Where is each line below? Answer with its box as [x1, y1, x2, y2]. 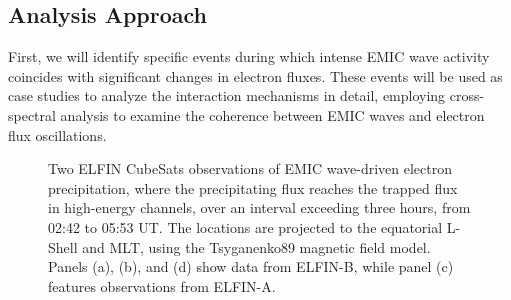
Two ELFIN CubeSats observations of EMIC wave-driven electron [48, 158, 452, 179]
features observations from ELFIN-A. [48, 275, 276, 296]
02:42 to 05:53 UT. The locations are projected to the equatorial [48, 216, 443, 237]
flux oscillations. [8, 124, 107, 145]
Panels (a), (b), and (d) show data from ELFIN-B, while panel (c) [48, 256, 454, 277]
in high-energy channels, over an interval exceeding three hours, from [48, 197, 471, 218]
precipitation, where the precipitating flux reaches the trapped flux [48, 177, 458, 198]
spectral [8, 104, 56, 125]
